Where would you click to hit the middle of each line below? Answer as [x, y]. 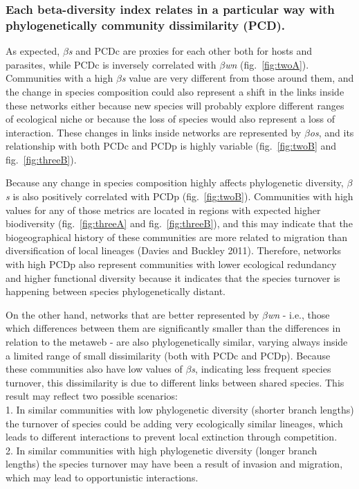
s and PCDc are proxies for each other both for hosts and [190, 51]
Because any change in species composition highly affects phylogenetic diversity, [175, 183]
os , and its [332, 132]
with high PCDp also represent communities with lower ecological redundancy [171, 264]
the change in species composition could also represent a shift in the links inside [175, 91]
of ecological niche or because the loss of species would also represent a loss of [170, 119]
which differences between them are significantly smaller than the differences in [173, 328]
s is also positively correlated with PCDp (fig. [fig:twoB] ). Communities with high [179, 196]
